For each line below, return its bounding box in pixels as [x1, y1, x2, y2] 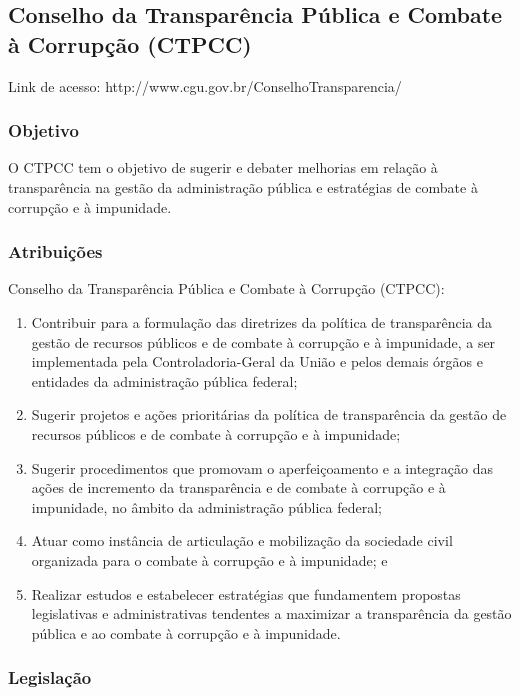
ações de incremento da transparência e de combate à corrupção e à [31, 477, 446, 498]
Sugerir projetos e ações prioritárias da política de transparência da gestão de [31, 404, 507, 425]
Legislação [8, 665, 92, 690]
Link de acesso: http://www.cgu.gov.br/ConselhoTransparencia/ [8, 75, 402, 96]
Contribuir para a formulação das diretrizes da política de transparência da [31, 312, 493, 332]
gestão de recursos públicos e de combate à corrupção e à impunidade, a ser [31, 331, 496, 352]
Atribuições [8, 239, 103, 264]
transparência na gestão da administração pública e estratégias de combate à [8, 177, 478, 197]
